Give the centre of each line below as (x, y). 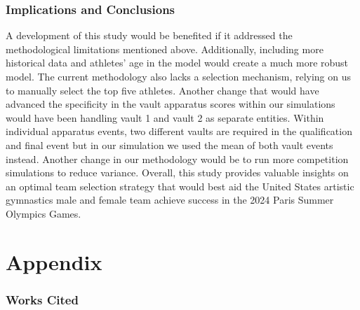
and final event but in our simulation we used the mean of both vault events (169, 145)
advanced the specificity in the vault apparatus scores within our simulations (171, 104)
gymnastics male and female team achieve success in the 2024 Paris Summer (170, 200)
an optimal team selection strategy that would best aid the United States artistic (180, 186)
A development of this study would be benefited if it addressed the (149, 35)
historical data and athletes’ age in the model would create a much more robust (177, 63)
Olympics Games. (44, 213)
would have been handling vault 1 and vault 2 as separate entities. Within (165, 117)
